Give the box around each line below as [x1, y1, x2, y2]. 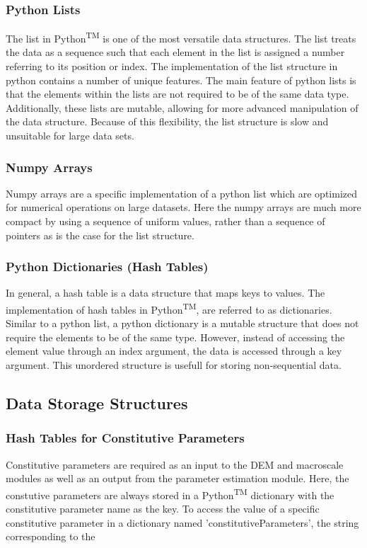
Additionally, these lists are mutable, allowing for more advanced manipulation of [6, 100, 359, 115]
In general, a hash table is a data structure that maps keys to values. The [6, 285, 325, 300]
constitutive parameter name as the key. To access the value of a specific [6, 501, 320, 516]
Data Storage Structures [6, 392, 188, 414]
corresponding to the [6, 529, 95, 544]
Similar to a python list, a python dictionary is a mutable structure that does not [6, 316, 359, 331]
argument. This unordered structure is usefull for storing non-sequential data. [6, 358, 342, 372]
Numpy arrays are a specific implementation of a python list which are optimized [6, 185, 357, 200]
